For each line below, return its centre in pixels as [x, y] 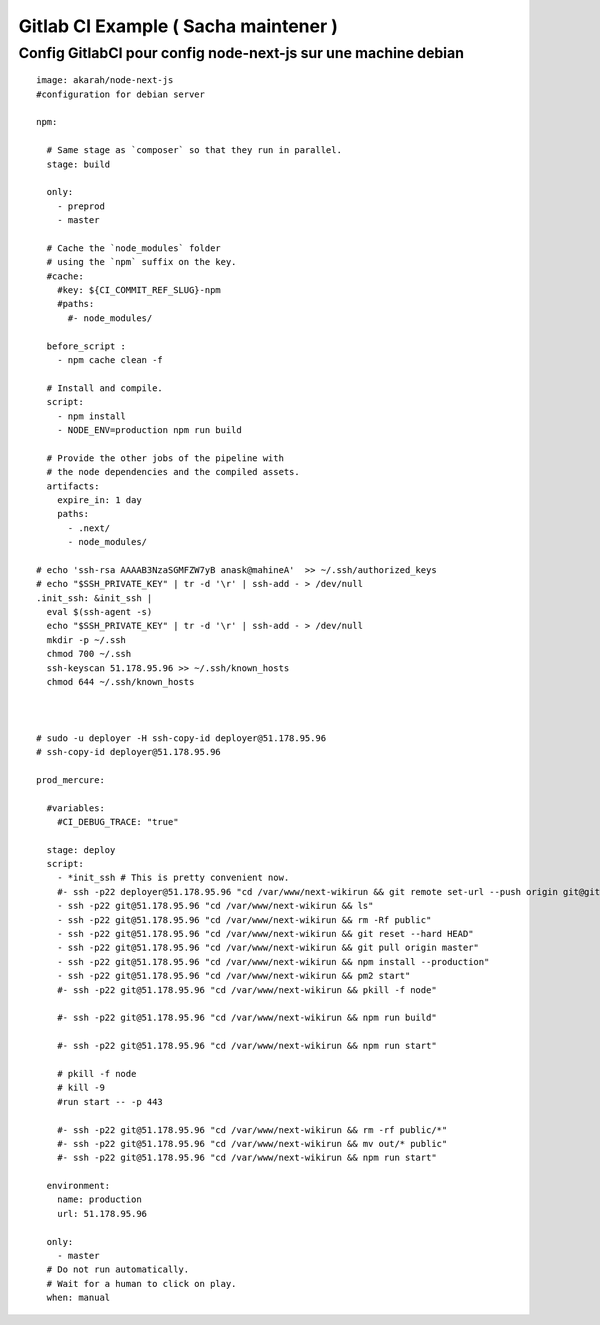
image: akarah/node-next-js [105, 80]
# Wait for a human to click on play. [141, 1283]
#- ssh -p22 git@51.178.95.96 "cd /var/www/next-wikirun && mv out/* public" [252, 1143]
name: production [99, 1199]
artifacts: [73, 486]
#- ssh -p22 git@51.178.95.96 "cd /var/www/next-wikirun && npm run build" [246, 1018]
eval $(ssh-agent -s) [99, 612]
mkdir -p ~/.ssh [86, 639]
